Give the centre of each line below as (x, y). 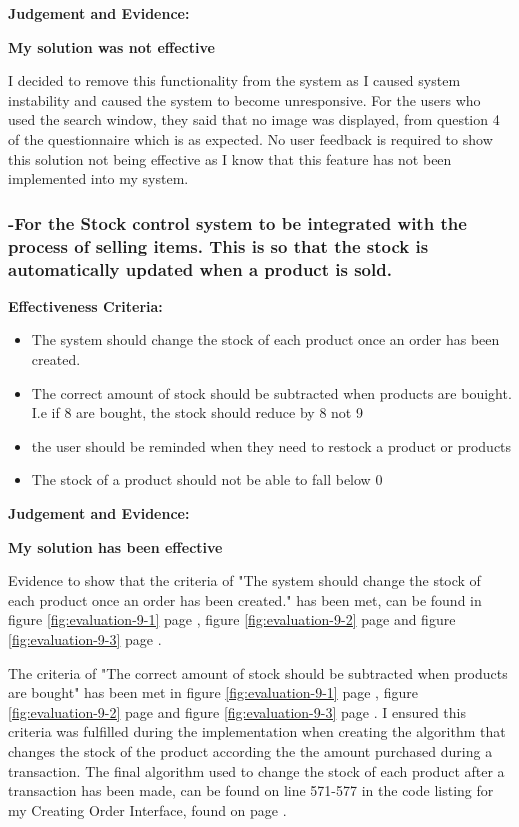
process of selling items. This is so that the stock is (218, 245)
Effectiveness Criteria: (85, 305)
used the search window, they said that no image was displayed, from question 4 (254, 119)
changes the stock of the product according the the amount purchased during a (250, 750)
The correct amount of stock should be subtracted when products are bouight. (271, 392)
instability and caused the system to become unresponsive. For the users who (244, 99)
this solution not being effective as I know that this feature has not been (230, 158)
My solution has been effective (115, 546)
